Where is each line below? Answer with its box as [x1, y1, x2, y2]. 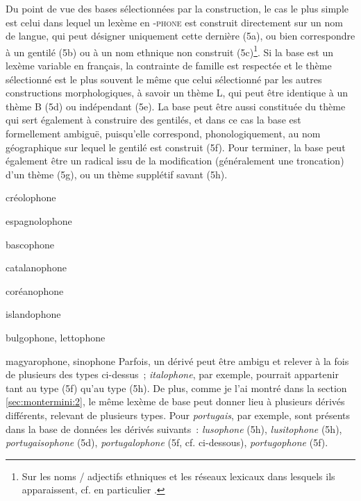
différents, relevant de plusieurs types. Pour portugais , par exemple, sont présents [6, 407, 351, 422]
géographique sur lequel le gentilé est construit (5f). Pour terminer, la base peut [6, 139, 346, 154]
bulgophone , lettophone [6, 330, 106, 344]
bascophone [6, 237, 55, 251]
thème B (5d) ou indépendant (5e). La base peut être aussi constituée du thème [6, 99, 346, 113]
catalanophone [6, 260, 67, 275]
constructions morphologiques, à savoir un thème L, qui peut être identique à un [6, 85, 349, 100]
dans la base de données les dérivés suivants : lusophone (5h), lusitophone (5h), [6, 421, 342, 436]
